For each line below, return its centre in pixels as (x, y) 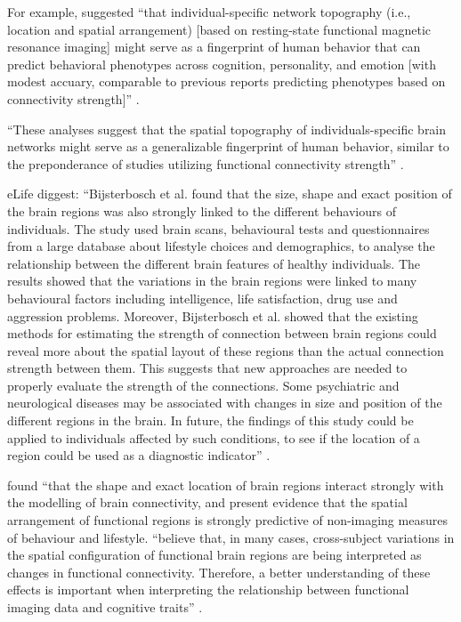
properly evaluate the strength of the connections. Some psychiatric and (203, 385)
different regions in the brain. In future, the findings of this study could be (210, 420)
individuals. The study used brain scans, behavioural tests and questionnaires (218, 228)
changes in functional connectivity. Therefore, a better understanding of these (219, 572)
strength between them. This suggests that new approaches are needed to (207, 368)
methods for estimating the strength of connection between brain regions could (222, 333)
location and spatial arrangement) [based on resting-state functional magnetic (219, 29)
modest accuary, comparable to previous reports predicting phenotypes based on (226, 81)
